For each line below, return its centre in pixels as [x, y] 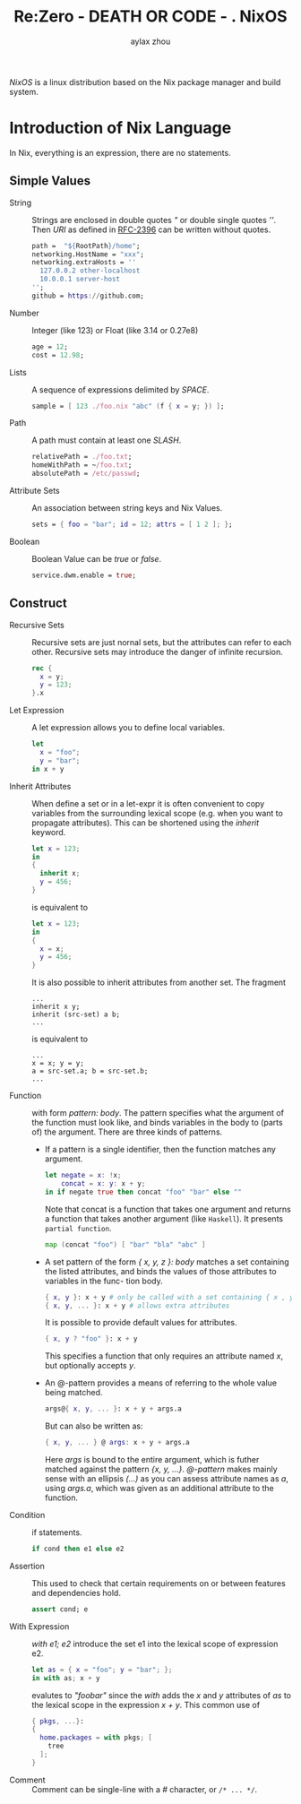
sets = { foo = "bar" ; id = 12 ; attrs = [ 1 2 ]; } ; [132, 525]
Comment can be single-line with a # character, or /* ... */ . [145, 1789]
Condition [27, 1515]
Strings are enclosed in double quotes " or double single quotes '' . [154, 220]
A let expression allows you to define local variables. [129, 728]
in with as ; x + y [66, 1678]
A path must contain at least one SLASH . [107, 440]
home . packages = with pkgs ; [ [96, 1738]
